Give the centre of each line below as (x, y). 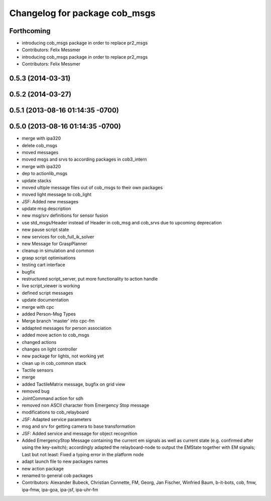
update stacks (36, 180)
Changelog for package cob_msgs (82, 13)
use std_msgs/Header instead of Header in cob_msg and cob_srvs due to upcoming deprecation (122, 222)
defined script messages (47, 293)
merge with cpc (38, 307)
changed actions (39, 342)
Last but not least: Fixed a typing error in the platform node (83, 454)
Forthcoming (30, 31)
